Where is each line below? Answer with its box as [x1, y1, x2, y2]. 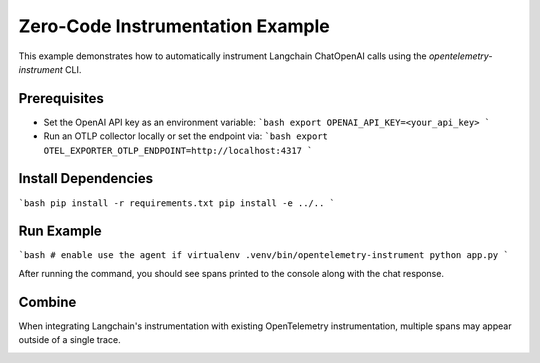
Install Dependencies [18, 170, 154, 187]
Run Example [18, 223, 102, 240]
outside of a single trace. [18, 334, 121, 346]
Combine [18, 293, 77, 310]
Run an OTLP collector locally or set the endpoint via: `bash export [43, 130, 329, 142]
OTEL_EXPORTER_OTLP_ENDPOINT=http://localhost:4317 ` [43, 145, 313, 156]
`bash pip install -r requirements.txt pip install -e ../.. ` [18, 197, 335, 209]
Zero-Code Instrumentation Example [18, 15, 330, 37]
